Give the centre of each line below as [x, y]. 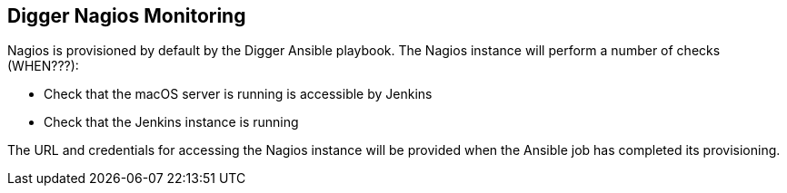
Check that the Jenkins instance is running [171, 122]
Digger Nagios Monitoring [127, 16]
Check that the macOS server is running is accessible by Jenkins [238, 94]
